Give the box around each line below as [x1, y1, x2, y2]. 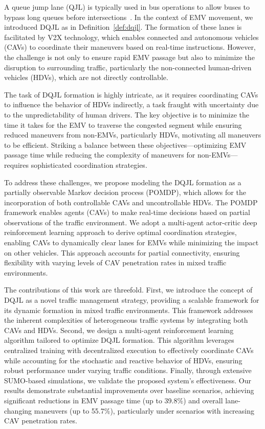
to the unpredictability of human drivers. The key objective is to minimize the [4, 109, 249, 120]
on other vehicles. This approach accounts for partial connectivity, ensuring [4, 247, 240, 258]
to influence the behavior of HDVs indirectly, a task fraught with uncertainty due [4, 99, 259, 110]
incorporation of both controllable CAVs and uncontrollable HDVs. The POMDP [4, 197, 258, 207]
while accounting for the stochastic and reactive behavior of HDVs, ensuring [4, 355, 242, 365]
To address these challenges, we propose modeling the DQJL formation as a [4, 177, 241, 187]
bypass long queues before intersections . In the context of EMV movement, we [4, 11, 253, 22]
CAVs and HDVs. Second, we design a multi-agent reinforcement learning [4, 324, 234, 335]
